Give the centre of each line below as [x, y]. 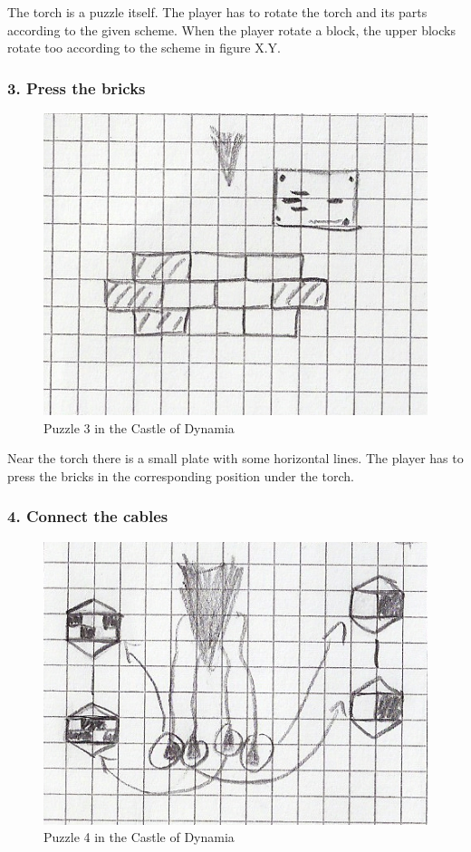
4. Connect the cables [88, 516]
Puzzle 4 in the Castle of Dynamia [139, 837]
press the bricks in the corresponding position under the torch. [181, 475]
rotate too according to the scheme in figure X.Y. [144, 48]
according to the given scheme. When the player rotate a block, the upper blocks [231, 29]
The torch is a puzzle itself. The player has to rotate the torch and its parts [217, 12]
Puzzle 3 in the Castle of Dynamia [139, 427]
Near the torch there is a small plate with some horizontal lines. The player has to [235, 458]
